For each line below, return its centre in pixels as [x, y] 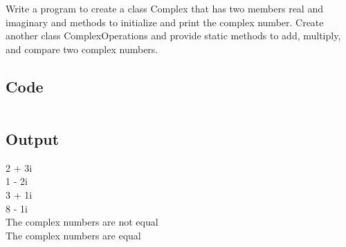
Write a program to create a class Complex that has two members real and [164, 8]
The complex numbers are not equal [82, 222]
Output [33, 138]
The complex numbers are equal [73, 235]
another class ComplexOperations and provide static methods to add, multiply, [173, 36]
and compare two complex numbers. [82, 49]
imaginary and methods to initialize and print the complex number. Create [165, 22]
